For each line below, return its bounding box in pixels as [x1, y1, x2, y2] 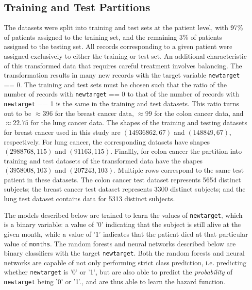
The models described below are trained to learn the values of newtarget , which [4, 209, 243, 220]
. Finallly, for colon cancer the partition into [110, 146, 242, 156]
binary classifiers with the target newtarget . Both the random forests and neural [4, 248, 245, 258]
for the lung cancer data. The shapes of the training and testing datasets [31, 117, 247, 128]
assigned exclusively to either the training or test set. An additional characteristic [4, 50, 247, 61]
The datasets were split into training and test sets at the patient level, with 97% [4, 22, 243, 32]
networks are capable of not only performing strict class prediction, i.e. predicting [4, 257, 247, 267]
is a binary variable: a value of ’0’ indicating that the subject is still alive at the [4, 219, 241, 229]
